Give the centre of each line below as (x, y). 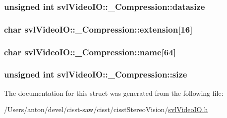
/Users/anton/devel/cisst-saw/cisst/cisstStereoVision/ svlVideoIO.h (106, 109)
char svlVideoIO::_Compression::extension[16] (98, 29)
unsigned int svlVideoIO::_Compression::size (96, 74)
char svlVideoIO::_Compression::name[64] (90, 52)
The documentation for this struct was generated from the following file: (114, 93)
